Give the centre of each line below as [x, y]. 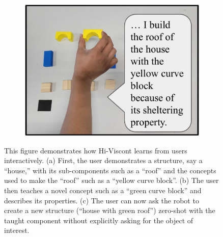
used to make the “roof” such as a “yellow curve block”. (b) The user [111, 180]
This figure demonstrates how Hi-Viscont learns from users [96, 150]
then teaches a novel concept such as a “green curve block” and [103, 190]
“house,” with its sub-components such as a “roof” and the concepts [110, 170]
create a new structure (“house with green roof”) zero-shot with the [110, 210]
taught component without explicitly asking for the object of [99, 220]
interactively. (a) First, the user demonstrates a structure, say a [103, 160]
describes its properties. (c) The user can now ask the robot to [102, 200]
